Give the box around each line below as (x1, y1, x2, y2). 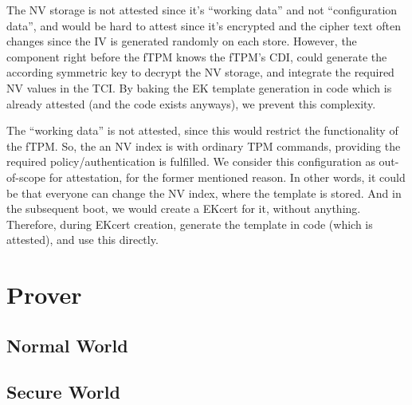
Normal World (6, 332, 128, 357)
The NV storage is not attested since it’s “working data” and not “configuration (6, 2, 398, 18)
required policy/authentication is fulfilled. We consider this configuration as (6, 153, 375, 170)
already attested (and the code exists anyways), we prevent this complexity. (6, 95, 376, 112)
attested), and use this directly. (6, 231, 159, 248)
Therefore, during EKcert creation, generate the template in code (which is (6, 215, 373, 232)
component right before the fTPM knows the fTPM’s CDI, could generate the (6, 48, 387, 65)
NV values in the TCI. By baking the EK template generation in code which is (6, 79, 392, 96)
